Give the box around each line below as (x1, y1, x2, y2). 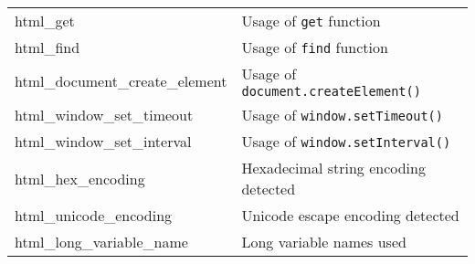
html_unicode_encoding (15, 205, 173, 226)
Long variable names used (241, 231, 406, 252)
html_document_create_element (15, 70, 227, 91)
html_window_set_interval (15, 131, 192, 152)
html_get (15, 10, 75, 31)
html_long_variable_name (15, 231, 188, 252)
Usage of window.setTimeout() (241, 104, 443, 125)
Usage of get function (241, 10, 381, 31)
